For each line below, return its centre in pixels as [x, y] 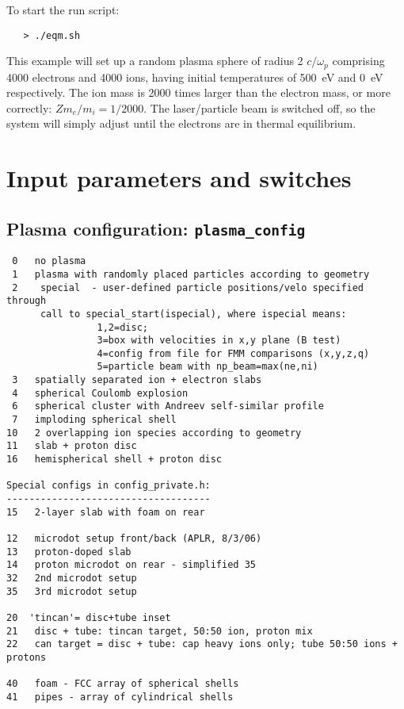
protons [27, 657]
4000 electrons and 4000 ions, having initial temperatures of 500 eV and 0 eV [195, 77]
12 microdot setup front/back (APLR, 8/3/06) [134, 539]
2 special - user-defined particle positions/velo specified [188, 287]
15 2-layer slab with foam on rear [106, 512]
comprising [358, 61]
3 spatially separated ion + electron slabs [137, 380]
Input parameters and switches [179, 178]
